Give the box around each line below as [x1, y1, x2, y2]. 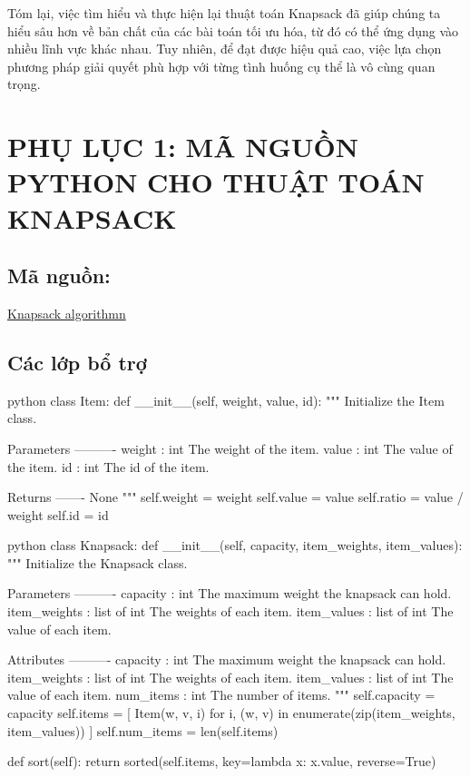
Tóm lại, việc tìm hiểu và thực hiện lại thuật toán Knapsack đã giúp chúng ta [7, 4, 441, 22]
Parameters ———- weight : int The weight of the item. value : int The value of [7, 438, 453, 457]
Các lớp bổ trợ [7, 348, 147, 376]
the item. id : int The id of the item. [7, 457, 210, 476]
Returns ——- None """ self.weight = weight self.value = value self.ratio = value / [7, 487, 464, 507]
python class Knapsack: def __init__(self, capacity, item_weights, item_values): [7, 536, 463, 555]
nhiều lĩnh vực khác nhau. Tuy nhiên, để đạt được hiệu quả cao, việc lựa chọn [7, 39, 442, 58]
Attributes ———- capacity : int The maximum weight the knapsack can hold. [7, 650, 446, 669]
